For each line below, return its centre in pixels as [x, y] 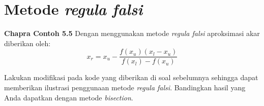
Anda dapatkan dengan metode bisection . [69, 97]
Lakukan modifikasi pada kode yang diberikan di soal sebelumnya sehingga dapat [131, 77]
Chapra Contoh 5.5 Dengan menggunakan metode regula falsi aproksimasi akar [132, 33]
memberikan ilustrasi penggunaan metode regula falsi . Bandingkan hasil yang [125, 87]
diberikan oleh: [27, 43]
